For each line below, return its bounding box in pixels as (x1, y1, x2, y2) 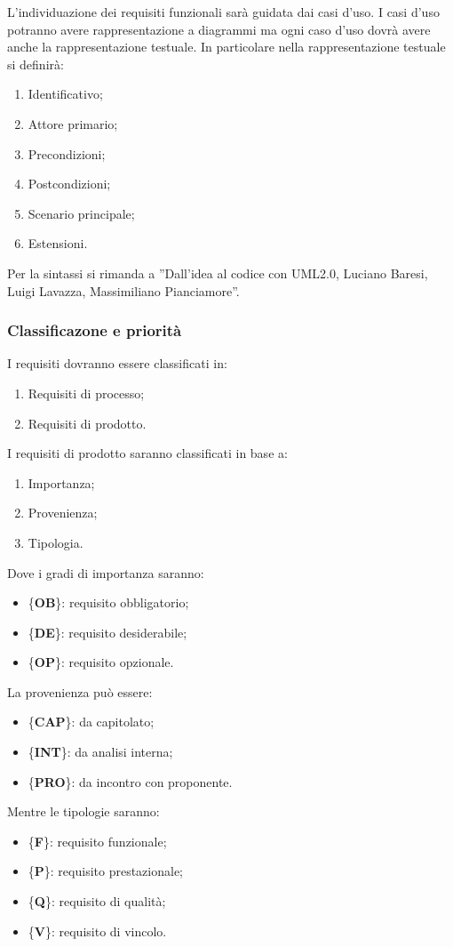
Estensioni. (28, 234, 88, 253)
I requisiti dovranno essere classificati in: (7, 354, 227, 373)
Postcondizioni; (28, 174, 111, 193)
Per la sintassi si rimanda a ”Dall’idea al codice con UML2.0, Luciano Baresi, (7, 263, 428, 282)
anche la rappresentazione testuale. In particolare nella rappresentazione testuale (7, 37, 446, 56)
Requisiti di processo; (28, 383, 145, 402)
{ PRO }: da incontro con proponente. (28, 772, 233, 791)
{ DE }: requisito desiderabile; (28, 622, 187, 641)
